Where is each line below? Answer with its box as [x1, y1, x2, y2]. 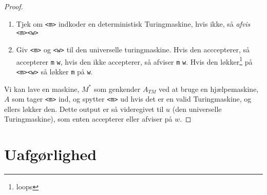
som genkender [93, 83, 141, 94]
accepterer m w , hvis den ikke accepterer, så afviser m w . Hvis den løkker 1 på [16, 54, 253, 67]
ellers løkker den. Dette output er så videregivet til [4, 103, 164, 114]
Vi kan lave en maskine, [4, 83, 80, 94]
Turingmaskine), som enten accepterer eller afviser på [4, 113, 173, 124]
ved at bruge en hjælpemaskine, [159, 83, 259, 94]
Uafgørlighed [4, 144, 97, 165]
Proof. [4, 1, 23, 11]
